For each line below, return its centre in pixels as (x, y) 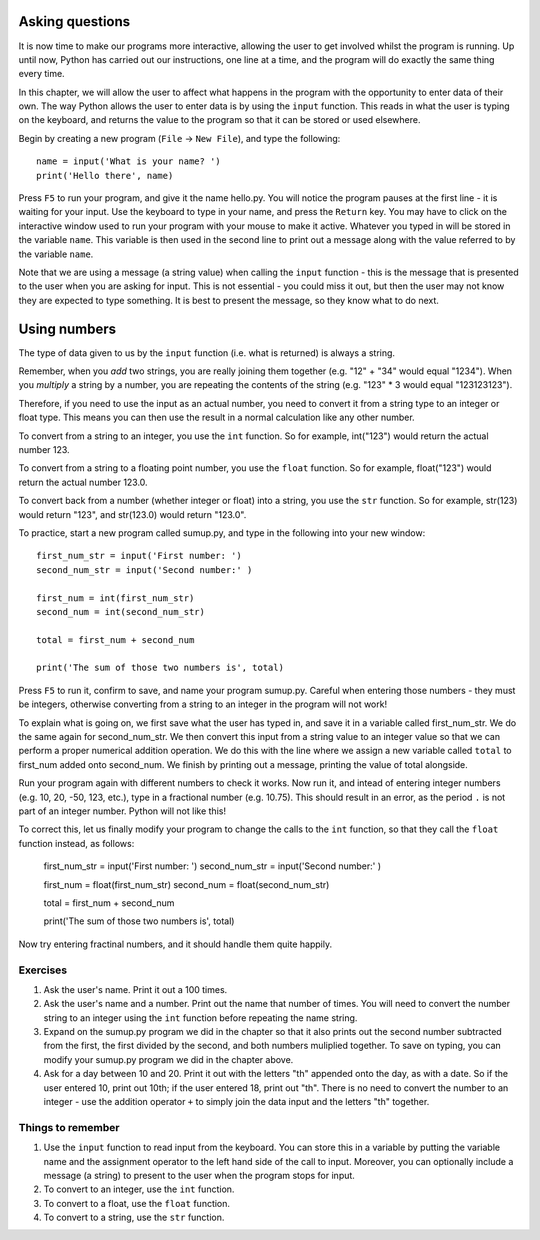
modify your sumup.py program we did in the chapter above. (168, 1059)
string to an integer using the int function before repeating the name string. (200, 1017)
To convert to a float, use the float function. (136, 1203)
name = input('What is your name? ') (129, 161)
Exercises (43, 970)
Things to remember (69, 1127)
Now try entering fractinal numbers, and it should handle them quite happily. (175, 944)
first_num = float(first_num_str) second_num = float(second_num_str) (186, 884)
